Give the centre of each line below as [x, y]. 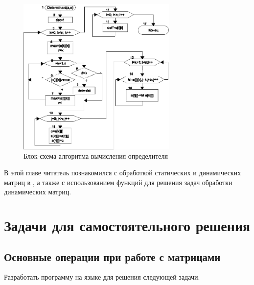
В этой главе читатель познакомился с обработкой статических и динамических [123, 172]
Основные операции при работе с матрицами [112, 256]
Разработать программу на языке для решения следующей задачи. [102, 277]
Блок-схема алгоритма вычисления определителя [96, 156]
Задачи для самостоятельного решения [127, 225]
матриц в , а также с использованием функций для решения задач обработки [118, 182]
